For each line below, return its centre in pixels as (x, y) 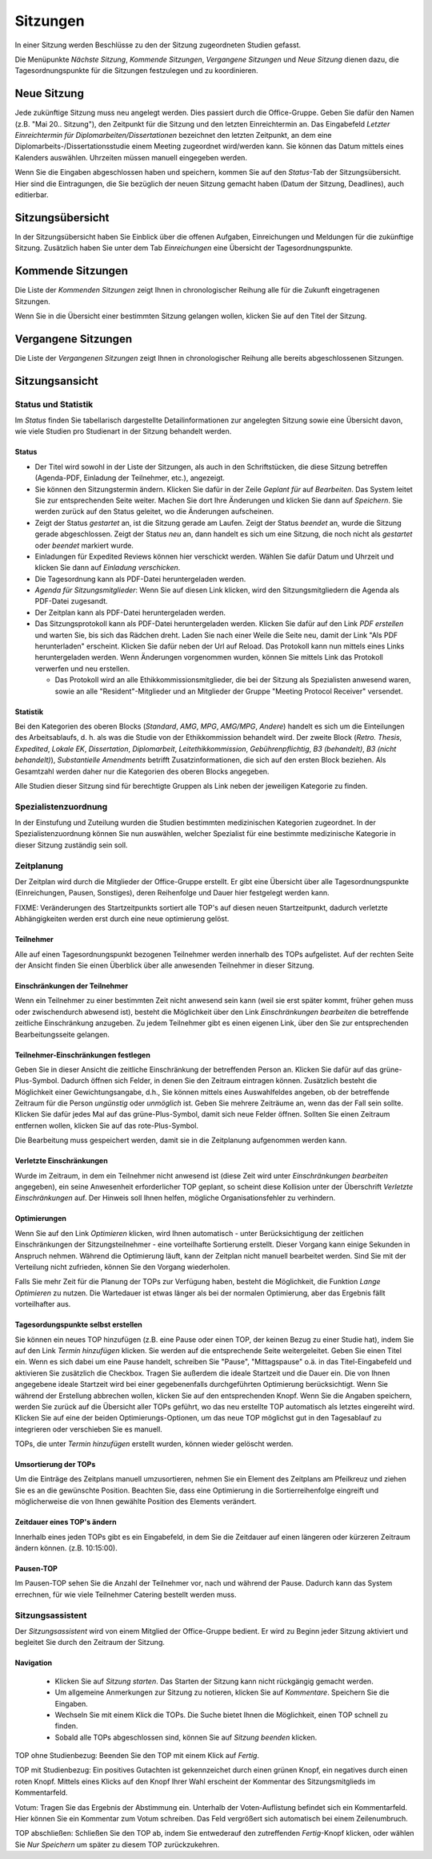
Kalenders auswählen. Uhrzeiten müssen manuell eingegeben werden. (131, 157)
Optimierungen (41, 1218)
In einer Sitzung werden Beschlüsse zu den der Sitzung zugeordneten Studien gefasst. (158, 45)
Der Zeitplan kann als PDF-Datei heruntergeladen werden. (130, 612)
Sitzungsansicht (57, 381)
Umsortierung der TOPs (55, 1465)
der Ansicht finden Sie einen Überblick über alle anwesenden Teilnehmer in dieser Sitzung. (165, 965)
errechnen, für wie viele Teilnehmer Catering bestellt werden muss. (126, 1594)
